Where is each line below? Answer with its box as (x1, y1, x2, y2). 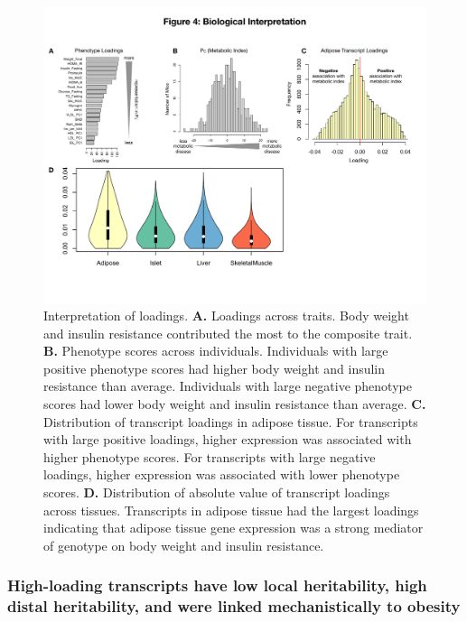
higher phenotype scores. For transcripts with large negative (43, 447, 376, 466)
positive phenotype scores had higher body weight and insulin (43, 358, 386, 377)
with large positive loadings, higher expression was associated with (43, 430, 412, 449)
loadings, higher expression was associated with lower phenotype (43, 465, 400, 484)
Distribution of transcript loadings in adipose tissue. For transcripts (43, 412, 418, 431)
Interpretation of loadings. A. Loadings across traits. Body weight (43, 306, 409, 325)
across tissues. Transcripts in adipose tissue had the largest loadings (43, 500, 419, 519)
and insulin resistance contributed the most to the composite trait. (43, 323, 413, 342)
